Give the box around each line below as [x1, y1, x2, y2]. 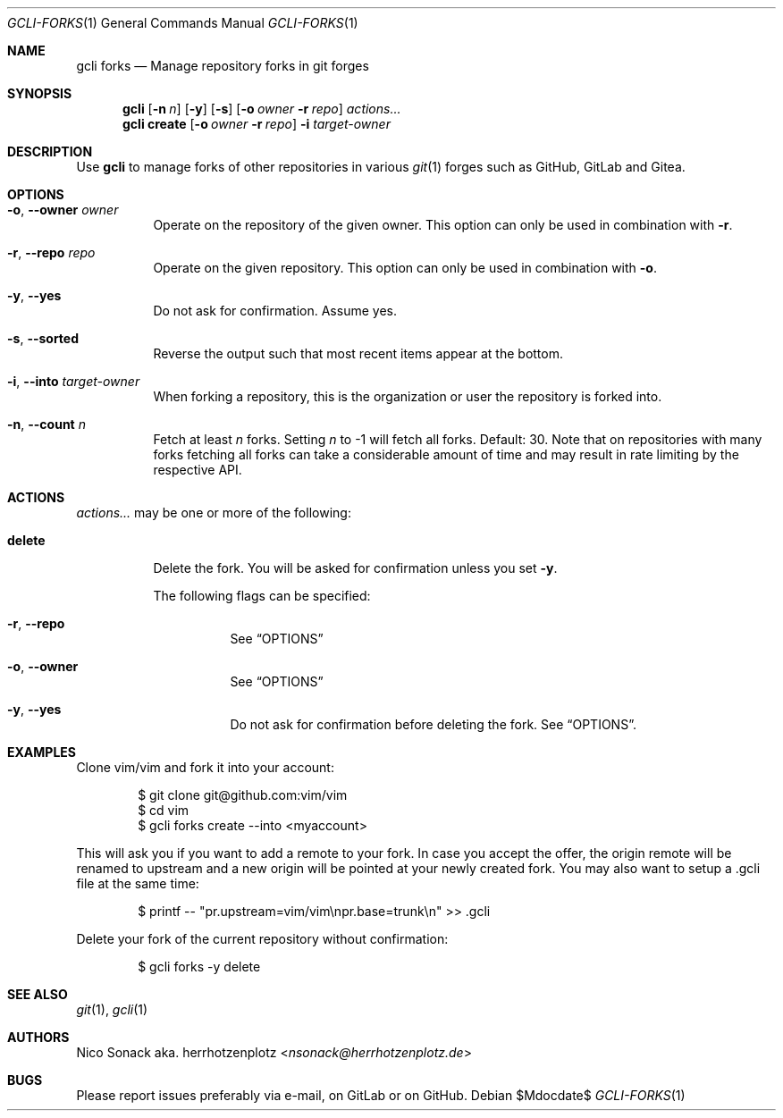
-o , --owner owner [7, 202, 119, 217]
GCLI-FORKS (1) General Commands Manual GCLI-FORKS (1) [7, 15, 358, 30]
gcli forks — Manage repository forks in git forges [76, 58, 369, 73]
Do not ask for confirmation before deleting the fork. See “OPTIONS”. [230, 717, 636, 732]
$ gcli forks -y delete [138, 959, 261, 974]
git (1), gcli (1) [76, 1002, 148, 1017]
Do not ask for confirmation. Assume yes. [153, 303, 397, 318]
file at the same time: [76, 876, 199, 891]
